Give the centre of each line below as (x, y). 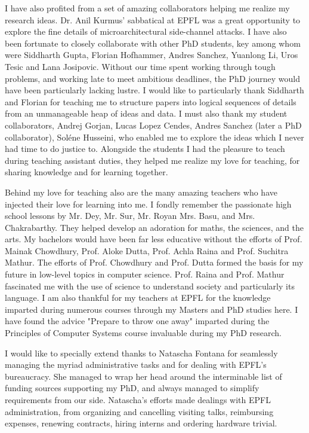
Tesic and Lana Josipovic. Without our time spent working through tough (140, 66)
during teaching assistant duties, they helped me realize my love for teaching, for (152, 160)
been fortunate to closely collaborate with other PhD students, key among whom (153, 43)
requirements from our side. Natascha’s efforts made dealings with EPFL (138, 400)
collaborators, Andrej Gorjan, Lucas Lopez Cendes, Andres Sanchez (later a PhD (153, 125)
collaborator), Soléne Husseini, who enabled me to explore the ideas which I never (154, 137)
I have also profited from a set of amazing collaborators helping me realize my (147, 8)
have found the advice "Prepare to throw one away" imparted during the (137, 321)
